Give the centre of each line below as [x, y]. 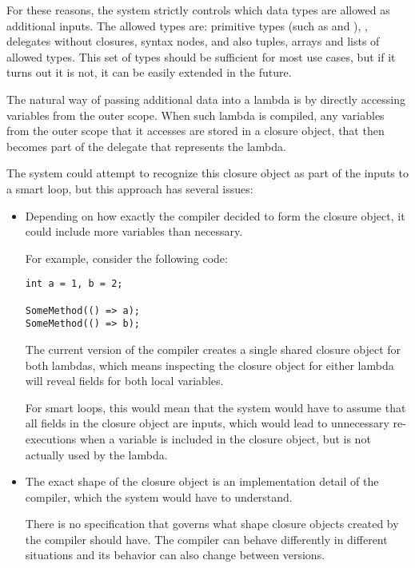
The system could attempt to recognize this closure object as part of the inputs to [207, 173]
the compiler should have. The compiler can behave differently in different [206, 539]
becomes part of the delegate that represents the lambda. [146, 146]
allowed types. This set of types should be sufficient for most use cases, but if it [201, 56]
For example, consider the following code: [126, 258]
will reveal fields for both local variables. [124, 381]
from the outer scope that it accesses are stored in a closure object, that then [196, 131]
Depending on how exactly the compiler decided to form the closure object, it [215, 215]
